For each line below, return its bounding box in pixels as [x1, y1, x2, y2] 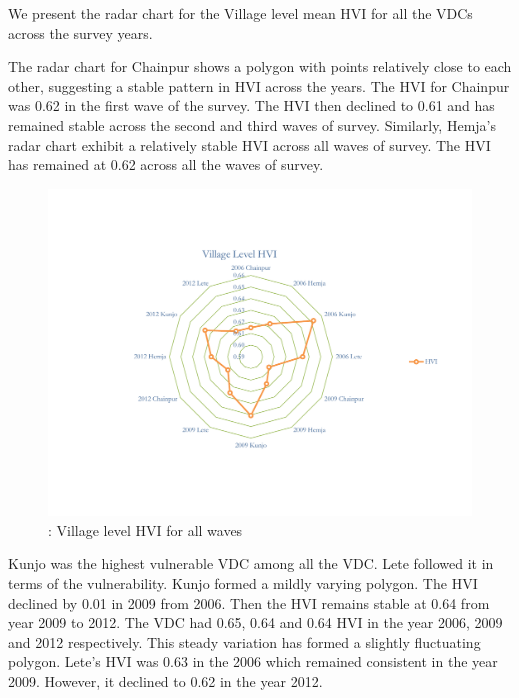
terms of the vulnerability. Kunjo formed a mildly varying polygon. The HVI [8, 573, 478, 594]
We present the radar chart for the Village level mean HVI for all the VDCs [8, 3, 473, 23]
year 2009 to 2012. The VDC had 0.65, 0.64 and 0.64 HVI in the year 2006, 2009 [8, 612, 503, 633]
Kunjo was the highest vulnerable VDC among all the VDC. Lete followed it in [8, 553, 494, 574]
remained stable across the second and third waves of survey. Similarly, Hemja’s [8, 114, 496, 135]
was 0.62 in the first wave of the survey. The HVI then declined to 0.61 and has [8, 95, 495, 116]
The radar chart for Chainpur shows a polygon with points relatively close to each [8, 56, 512, 77]
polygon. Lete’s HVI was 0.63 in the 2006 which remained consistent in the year [8, 651, 498, 672]
